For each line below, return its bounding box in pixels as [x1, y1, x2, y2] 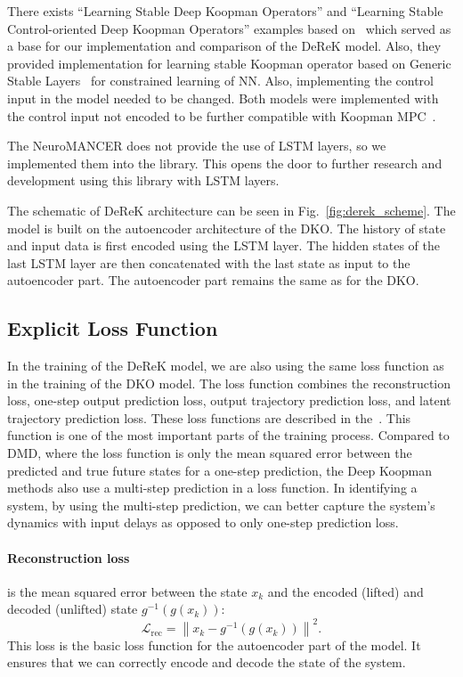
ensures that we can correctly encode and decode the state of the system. [7, 653, 406, 672]
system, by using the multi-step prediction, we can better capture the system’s [7, 495, 435, 514]
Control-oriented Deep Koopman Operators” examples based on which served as [7, 19, 451, 37]
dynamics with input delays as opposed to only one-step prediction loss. [7, 513, 399, 532]
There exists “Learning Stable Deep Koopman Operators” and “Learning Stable [7, 2, 443, 20]
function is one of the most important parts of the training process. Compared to [7, 426, 450, 445]
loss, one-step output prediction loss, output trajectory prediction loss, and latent [7, 391, 451, 410]
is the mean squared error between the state [7, 582, 248, 600]
